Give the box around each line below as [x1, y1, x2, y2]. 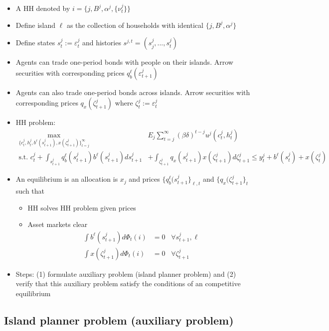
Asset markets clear [27, 219, 88, 229]
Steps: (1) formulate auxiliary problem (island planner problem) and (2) [15, 268, 236, 279]
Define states [15, 37, 55, 48]
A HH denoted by [15, 3, 70, 13]
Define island [15, 19, 56, 30]
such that [15, 186, 45, 196]
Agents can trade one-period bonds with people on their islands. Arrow [15, 57, 233, 67]
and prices [129, 174, 160, 184]
